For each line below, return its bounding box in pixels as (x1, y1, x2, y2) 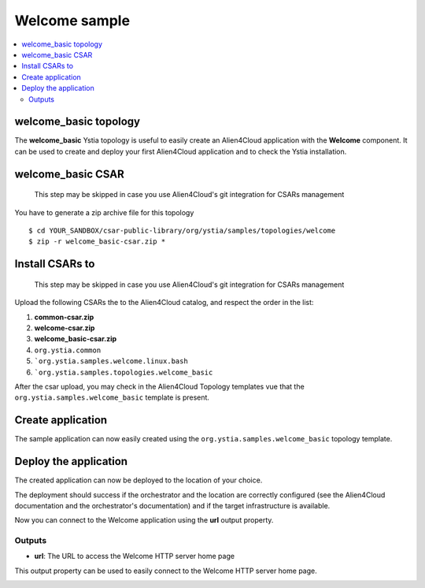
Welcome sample (14, 12, 130, 29)
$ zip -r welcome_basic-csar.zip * (28, 237, 166, 246)
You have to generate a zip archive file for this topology (14, 207, 194, 217)
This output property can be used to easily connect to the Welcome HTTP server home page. (14, 566, 318, 575)
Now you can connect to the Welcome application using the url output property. (14, 515, 274, 525)
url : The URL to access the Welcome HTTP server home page (34, 552, 235, 561)
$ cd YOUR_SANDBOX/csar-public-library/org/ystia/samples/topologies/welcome (28, 225, 336, 235)
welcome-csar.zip (34, 323, 95, 333)
